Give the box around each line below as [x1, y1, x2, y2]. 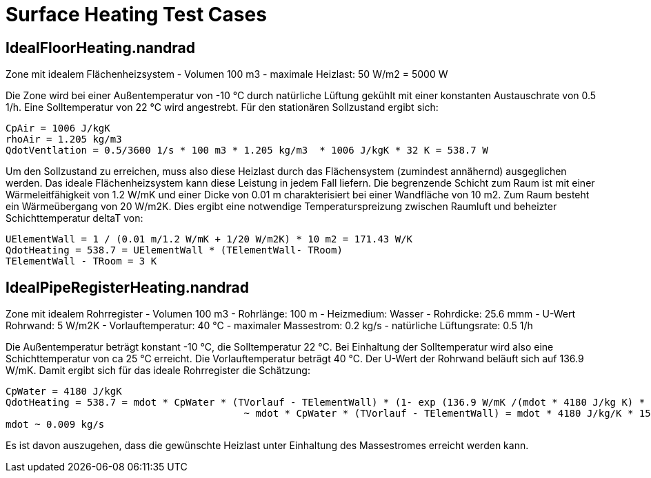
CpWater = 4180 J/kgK [6, 386, 122, 397]
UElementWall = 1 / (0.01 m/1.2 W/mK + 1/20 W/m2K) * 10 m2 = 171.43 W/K [6, 233, 413, 245]
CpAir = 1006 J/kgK [6, 123, 110, 134]
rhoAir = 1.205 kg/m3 [6, 134, 122, 145]
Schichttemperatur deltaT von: [6, 212, 143, 225]
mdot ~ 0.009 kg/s [6, 419, 105, 430]
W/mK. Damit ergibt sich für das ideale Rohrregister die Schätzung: [6, 364, 310, 377]
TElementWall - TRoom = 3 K [6, 256, 157, 267]
